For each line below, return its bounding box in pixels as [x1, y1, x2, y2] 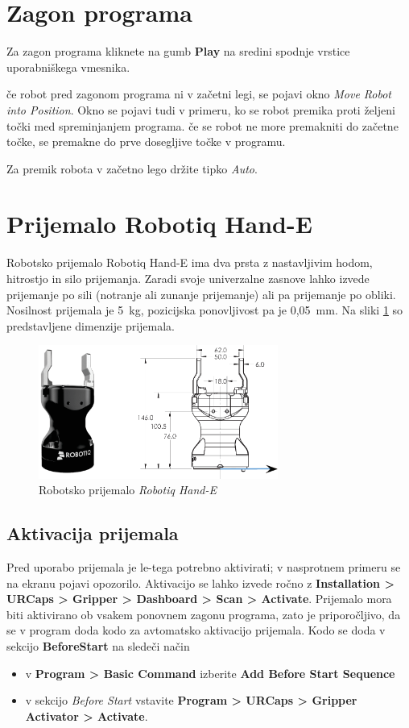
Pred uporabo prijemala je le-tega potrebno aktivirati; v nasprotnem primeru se [6, 559, 401, 576]
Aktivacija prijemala [6, 521, 179, 546]
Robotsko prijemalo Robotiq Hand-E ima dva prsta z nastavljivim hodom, [6, 254, 373, 271]
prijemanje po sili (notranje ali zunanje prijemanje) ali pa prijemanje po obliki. [6, 285, 396, 302]
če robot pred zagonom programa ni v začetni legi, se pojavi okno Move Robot [6, 85, 392, 102]
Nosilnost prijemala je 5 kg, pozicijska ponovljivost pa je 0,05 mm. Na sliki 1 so [6, 302, 403, 318]
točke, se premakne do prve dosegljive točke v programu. [6, 133, 286, 150]
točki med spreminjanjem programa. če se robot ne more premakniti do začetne [6, 117, 399, 134]
